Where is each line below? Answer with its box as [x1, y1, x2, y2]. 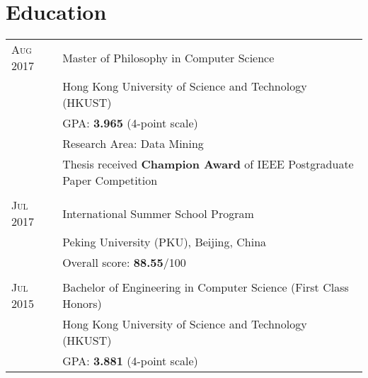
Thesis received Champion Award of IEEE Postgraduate [62, 156, 354, 173]
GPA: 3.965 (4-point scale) [62, 115, 198, 132]
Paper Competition [62, 172, 158, 189]
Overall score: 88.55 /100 [62, 254, 186, 271]
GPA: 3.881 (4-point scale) [62, 353, 198, 370]
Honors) [62, 295, 102, 312]
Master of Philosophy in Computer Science [62, 49, 275, 66]
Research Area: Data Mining [62, 135, 204, 152]
